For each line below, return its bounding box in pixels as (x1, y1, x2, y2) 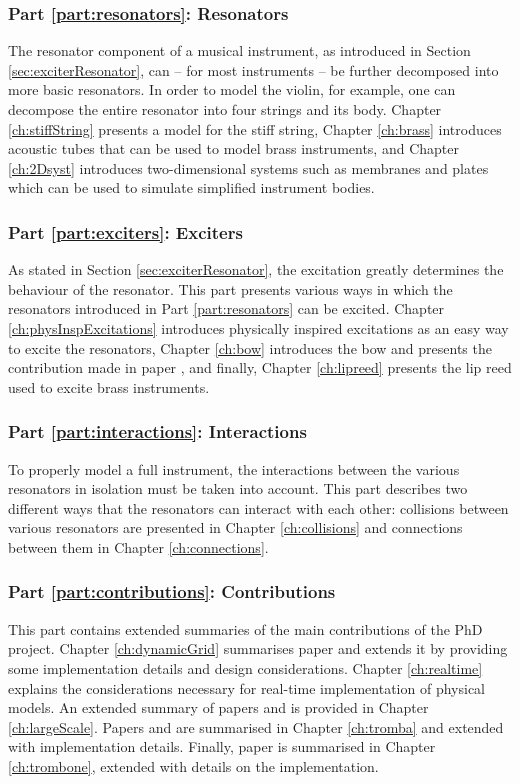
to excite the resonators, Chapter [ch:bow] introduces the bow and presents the (8, 337, 492, 358)
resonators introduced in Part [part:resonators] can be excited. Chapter (8, 298, 445, 319)
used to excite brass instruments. (8, 376, 210, 397)
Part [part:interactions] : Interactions (8, 419, 307, 444)
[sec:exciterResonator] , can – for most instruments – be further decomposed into (8, 59, 499, 80)
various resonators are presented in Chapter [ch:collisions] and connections (8, 517, 463, 538)
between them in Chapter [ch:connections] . (8, 536, 269, 557)
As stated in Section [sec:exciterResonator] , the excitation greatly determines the (8, 259, 504, 280)
